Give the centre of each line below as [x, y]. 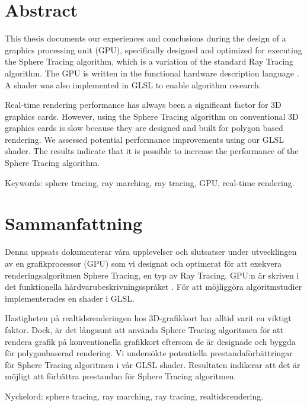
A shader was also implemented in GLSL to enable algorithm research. [133, 84]
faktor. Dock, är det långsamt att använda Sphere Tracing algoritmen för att [144, 329]
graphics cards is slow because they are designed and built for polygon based [144, 128]
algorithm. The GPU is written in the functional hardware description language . [152, 73]
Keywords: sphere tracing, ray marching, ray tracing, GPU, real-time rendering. [150, 182]
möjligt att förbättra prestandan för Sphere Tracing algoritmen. [121, 376]
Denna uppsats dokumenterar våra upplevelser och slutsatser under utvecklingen [151, 252]
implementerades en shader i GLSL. [70, 298]
